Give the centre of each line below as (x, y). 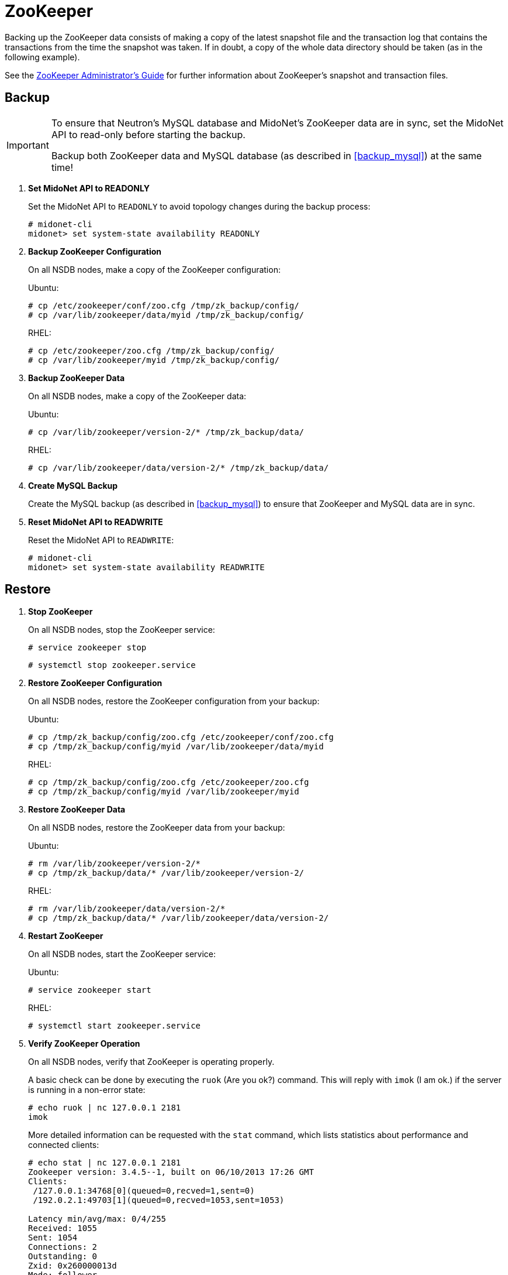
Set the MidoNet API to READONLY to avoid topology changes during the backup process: (199, 206)
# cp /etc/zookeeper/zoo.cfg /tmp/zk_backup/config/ (151, 350)
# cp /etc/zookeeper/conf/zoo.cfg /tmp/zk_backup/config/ (164, 305)
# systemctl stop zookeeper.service (112, 665)
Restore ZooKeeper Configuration (95, 683)
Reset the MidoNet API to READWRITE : (101, 540)
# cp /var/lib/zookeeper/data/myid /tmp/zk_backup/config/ (166, 315)
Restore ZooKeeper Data (77, 810)
